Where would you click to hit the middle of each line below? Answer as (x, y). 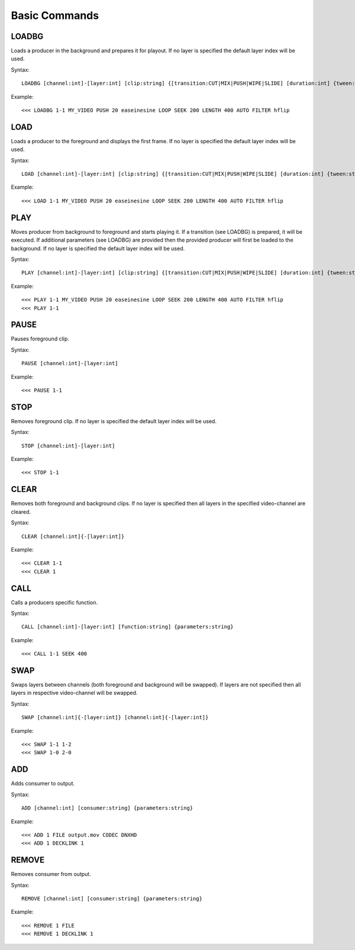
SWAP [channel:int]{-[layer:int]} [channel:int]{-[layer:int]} (115, 717)
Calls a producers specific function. (54, 602)
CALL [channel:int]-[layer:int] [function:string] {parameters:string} (128, 627)
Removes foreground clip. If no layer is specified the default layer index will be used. (114, 421)
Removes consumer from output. (51, 874)
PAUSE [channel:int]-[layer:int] (70, 363)
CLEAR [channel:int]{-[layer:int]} (73, 536)
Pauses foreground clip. (40, 339)
